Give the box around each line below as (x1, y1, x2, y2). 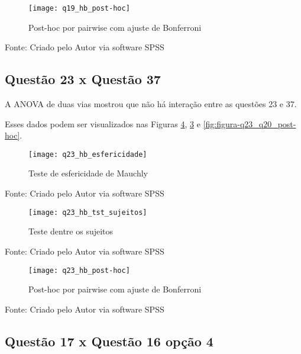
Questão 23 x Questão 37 (5, 70, 161, 88)
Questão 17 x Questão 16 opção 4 (5, 332, 213, 350)
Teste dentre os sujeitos (28, 225, 114, 237)
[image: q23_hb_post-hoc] (28, 266, 130, 275)
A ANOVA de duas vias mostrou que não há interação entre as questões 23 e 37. (5, 98, 297, 110)
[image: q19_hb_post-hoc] (28, 4, 130, 12)
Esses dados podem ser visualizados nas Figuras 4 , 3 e (5, 117, 200, 130)
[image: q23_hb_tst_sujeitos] (28, 208, 147, 217)
